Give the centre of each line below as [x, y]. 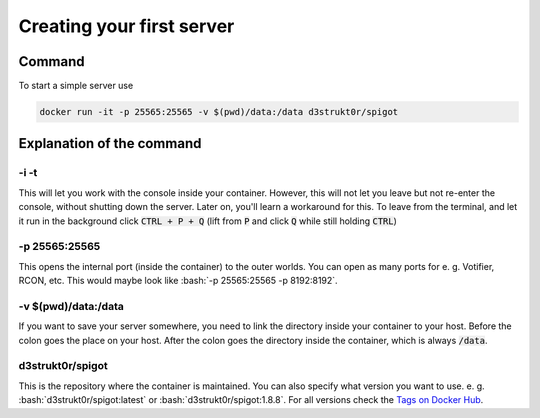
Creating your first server [126, 26]
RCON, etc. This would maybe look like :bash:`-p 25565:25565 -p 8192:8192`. [178, 281]
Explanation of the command [110, 143]
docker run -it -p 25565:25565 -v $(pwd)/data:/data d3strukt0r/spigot [219, 112]
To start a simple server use [76, 86]
